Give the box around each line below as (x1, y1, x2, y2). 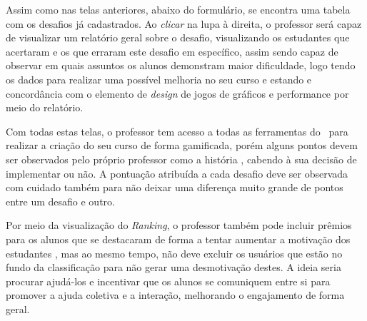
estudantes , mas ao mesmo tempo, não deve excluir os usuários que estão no (6, 245, 343, 260)
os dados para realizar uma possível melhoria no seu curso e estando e (6, 71, 312, 86)
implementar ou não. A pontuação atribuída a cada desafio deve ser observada (6, 165, 348, 180)
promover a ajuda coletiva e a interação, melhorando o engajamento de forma (6, 287, 345, 302)
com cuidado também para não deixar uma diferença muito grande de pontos (6, 180, 343, 195)
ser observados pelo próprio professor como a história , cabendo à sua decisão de (6, 151, 357, 166)
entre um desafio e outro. (6, 193, 115, 208)
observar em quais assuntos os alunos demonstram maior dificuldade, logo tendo (6, 58, 356, 73)
